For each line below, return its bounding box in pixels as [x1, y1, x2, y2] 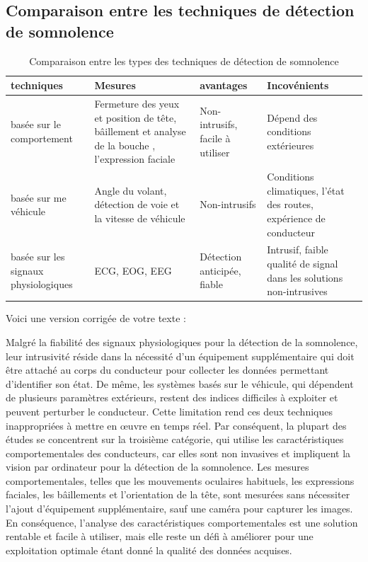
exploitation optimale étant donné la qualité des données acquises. [6, 542, 292, 557]
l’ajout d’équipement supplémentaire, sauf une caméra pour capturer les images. [6, 501, 353, 516]
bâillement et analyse [94, 124, 186, 139]
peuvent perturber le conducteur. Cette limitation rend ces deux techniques [6, 403, 333, 418]
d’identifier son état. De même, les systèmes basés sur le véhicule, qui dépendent [6, 376, 354, 391]
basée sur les [11, 249, 65, 264]
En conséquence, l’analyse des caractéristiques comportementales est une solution [6, 515, 358, 529]
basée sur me [11, 190, 67, 205]
